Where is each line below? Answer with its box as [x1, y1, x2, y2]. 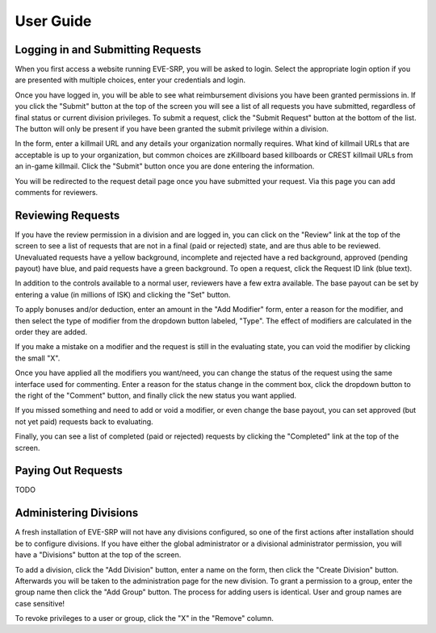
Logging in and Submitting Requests [15, 43, 202, 56]
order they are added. [15, 327, 88, 336]
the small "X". [15, 353, 61, 363]
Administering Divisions [15, 506, 139, 520]
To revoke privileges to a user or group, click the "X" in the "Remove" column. [15, 614, 274, 623]
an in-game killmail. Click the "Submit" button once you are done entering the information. [15, 161, 315, 171]
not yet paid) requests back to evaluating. [15, 416, 153, 427]
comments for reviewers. [15, 187, 99, 197]
